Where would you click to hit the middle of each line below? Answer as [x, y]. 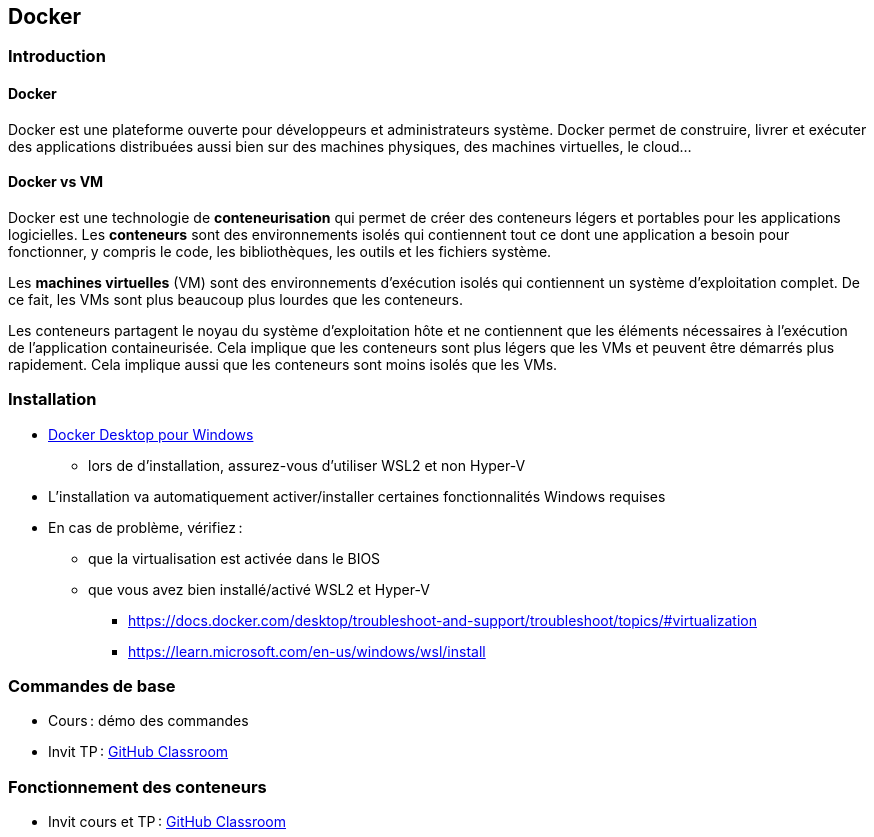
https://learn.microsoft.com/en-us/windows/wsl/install [307, 651]
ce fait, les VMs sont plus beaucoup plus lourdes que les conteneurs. [235, 299]
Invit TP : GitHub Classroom [138, 752]
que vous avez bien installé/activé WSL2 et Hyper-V [259, 589]
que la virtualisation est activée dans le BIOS [234, 558]
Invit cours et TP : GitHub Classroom [167, 822]
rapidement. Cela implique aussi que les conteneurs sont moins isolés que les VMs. [283, 364]
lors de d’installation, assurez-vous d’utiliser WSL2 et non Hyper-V [307, 465]
